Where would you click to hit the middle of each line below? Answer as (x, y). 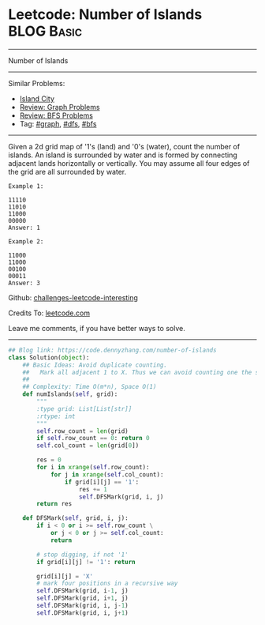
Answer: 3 (24, 283)
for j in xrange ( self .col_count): (107, 474)
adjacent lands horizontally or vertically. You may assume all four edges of (129, 163)
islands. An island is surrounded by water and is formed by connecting (123, 155)
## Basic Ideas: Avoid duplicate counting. (95, 365)
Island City (37, 98)
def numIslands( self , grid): (70, 394)
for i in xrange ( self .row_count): (93, 468)
